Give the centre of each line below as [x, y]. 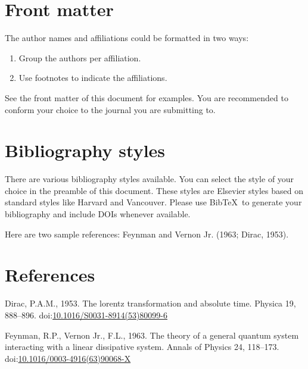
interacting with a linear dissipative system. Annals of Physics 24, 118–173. [142, 347]
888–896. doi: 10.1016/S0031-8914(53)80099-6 [86, 315]
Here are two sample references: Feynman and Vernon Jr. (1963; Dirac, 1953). [147, 234]
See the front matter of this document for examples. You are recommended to [147, 97]
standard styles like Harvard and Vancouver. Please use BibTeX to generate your [153, 202]
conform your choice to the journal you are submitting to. [110, 109]
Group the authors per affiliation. [80, 57]
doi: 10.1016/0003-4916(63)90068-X [68, 358]
